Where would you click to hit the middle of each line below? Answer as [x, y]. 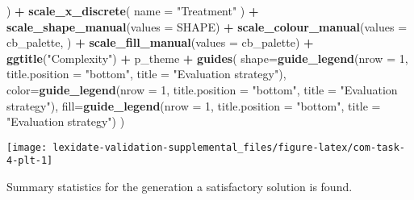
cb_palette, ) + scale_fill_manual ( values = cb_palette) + [160, 42]
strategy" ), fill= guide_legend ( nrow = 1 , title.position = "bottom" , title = [194, 105]
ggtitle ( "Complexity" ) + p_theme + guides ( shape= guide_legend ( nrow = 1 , [207, 58]
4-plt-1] [30, 161]
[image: [27, 147]
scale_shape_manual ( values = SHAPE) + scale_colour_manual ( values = [207, 26]
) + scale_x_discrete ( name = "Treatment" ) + [133, 10]
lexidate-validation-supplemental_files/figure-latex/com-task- [229, 147]
